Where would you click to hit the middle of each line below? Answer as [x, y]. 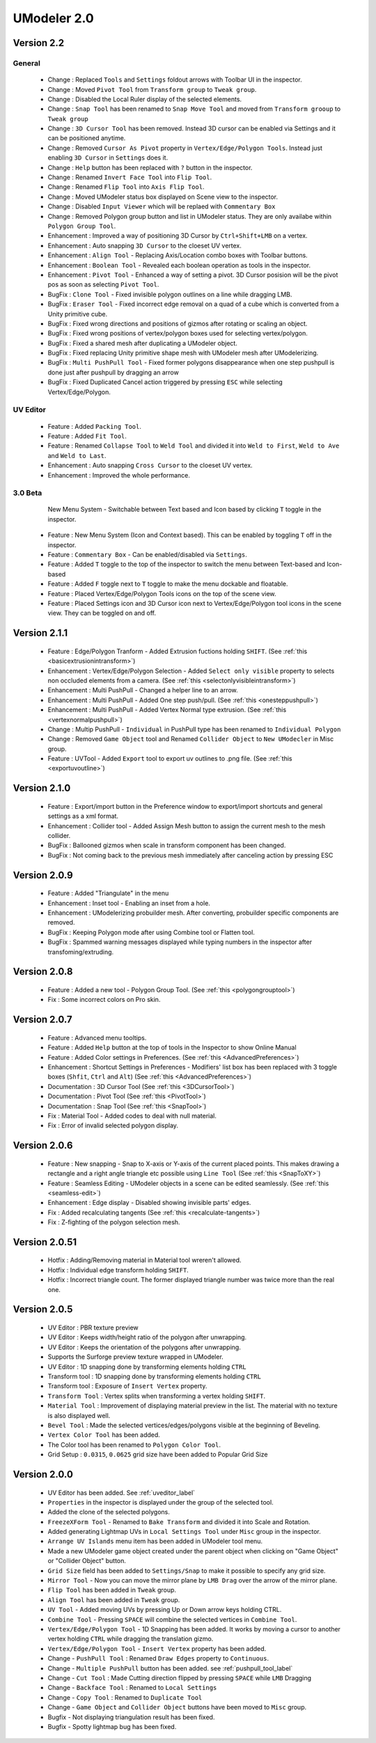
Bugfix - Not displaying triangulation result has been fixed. [131, 1717]
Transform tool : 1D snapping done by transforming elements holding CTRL [154, 1376]
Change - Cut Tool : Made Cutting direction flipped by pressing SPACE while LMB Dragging [180, 1677]
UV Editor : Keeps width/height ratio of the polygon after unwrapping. [147, 1337]
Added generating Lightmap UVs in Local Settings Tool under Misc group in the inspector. [184, 1532]
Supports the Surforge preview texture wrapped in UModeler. [136, 1357]
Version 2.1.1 [40, 633]
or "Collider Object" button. [87, 1561]
